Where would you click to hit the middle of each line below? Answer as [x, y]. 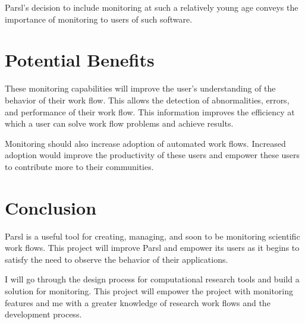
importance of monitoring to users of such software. [99, 19]
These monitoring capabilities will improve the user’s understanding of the [140, 88]
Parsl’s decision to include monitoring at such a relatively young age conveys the [152, 7]
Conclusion [51, 207]
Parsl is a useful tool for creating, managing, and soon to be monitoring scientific [152, 236]
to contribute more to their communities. [79, 166]
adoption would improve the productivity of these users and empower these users [152, 155]
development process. [43, 314]
